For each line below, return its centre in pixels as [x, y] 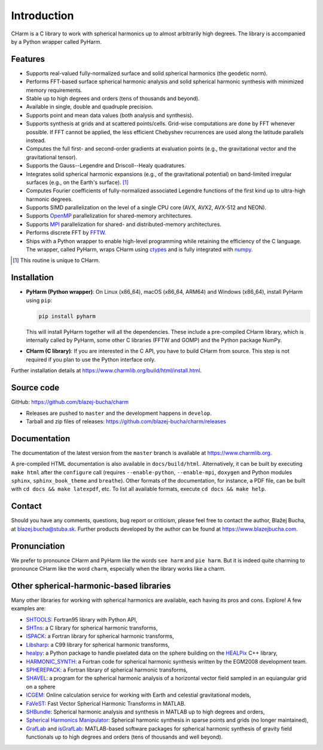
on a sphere [41, 686]
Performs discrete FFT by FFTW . [66, 233]
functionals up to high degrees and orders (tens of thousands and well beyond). [124, 737]
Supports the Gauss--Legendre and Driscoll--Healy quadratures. [106, 165]
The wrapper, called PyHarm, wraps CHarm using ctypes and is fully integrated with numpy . [139, 249]
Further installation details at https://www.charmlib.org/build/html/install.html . [106, 371]
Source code [35, 388]
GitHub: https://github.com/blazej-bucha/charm [70, 402]
